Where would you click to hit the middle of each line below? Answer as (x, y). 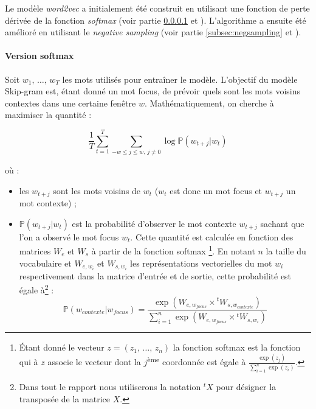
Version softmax (39, 56)
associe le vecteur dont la (94, 362)
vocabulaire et (45, 263)
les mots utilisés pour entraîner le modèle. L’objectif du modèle (180, 79)
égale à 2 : (36, 289)
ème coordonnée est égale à (197, 361)
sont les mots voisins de (97, 190)
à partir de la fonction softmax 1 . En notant (173, 250)
